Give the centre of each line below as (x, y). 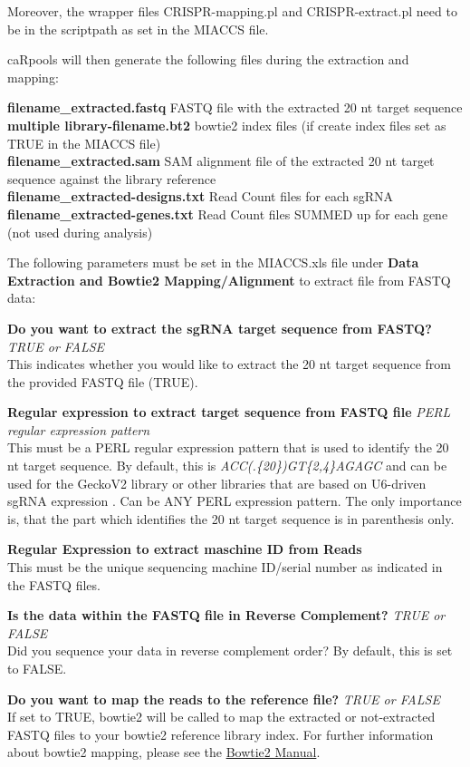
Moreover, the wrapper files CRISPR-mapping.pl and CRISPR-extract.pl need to (232, 11)
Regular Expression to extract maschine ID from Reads (185, 549)
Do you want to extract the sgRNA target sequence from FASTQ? (220, 328)
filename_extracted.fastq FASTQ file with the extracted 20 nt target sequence (235, 107)
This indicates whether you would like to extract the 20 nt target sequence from (229, 364)
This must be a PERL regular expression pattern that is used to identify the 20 (228, 447)
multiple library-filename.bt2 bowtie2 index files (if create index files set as (227, 125)
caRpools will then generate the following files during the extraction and (208, 59)
